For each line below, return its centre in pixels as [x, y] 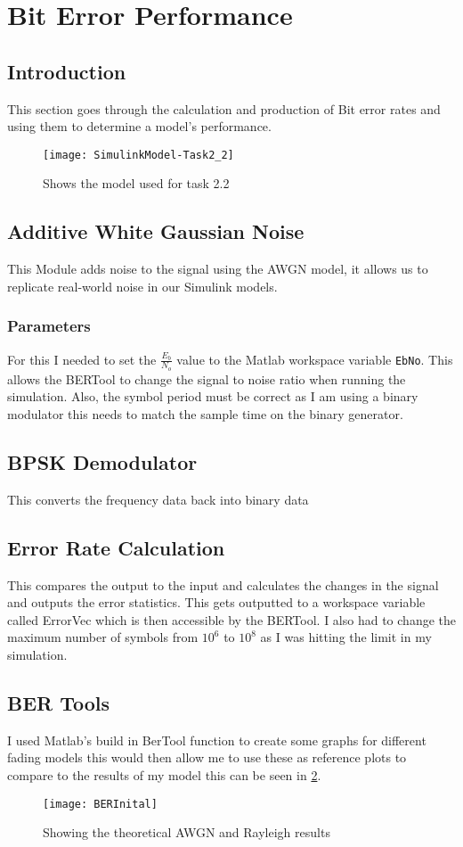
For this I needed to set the [82, 359]
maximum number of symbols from [103, 637]
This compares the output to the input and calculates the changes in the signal [223, 584]
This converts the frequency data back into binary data [158, 499]
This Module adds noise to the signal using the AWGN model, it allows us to [218, 269]
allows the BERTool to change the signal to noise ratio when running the [207, 378]
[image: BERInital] [100, 804]
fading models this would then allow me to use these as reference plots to [207, 757]
